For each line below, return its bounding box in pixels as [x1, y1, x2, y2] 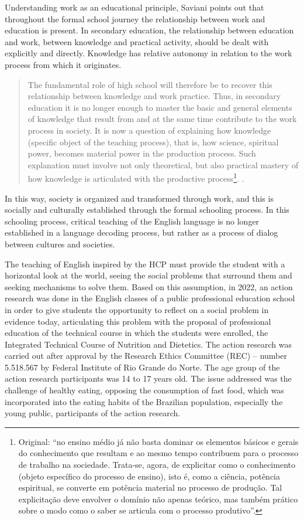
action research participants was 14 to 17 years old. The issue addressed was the [5, 372, 292, 385]
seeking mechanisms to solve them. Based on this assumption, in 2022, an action [5, 280, 293, 293]
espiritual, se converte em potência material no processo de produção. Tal [18, 481, 282, 494]
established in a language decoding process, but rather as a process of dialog [5, 226, 278, 239]
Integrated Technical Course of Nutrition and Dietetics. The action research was [5, 338, 292, 350]
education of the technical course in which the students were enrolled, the [5, 327, 268, 339]
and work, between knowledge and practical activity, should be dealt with [5, 35, 269, 47]
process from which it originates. [5, 58, 122, 70]
